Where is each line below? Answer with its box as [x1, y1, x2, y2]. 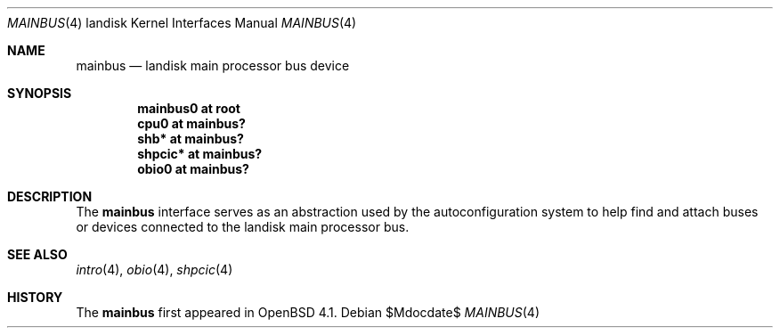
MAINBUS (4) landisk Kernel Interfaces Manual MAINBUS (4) [7, 15, 357, 30]
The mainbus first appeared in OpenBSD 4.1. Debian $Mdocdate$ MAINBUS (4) [76, 305, 540, 320]
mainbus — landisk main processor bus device [76, 58, 350, 73]
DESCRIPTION [7, 189, 93, 204]
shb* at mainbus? [137, 131, 244, 146]
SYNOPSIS [7, 86, 72, 101]
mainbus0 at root [137, 101, 240, 116]
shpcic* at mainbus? [137, 146, 263, 161]
